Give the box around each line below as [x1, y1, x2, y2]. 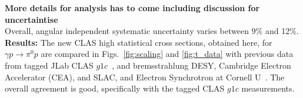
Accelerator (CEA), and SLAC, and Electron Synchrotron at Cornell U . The [5, 70, 285, 83]
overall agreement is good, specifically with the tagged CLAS [5, 82, 225, 94]
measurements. [241, 82, 295, 94]
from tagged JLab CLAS [5, 59, 94, 71]
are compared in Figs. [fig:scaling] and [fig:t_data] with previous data [41, 48, 294, 60]
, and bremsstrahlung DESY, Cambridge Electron [112, 59, 291, 71]
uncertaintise [5, 13, 58, 25]
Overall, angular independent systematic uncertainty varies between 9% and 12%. [5, 25, 299, 37]
